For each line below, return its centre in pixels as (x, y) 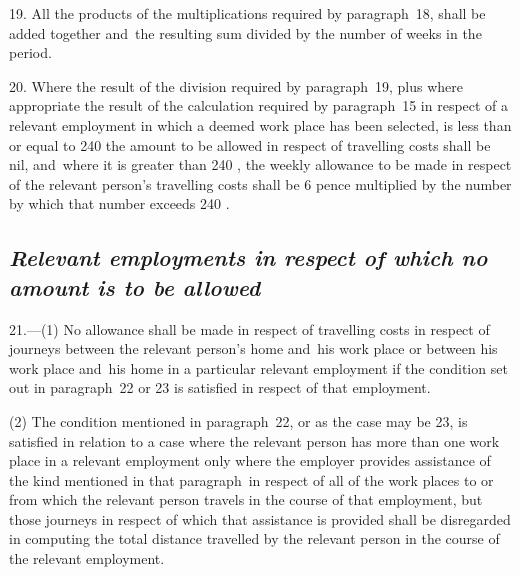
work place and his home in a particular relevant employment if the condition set (258, 367)
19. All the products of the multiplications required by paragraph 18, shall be (247, 13)
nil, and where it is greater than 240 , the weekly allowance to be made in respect (260, 164)
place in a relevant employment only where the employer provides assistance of (250, 460)
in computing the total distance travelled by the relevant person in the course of (254, 538)
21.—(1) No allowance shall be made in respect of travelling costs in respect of (249, 328)
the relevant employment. (87, 558)
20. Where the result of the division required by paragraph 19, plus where (236, 85)
